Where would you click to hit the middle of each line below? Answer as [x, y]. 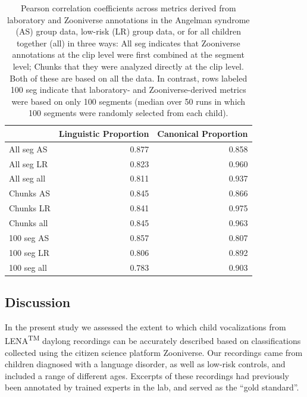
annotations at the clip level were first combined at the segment [128, 54]
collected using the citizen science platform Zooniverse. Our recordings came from [154, 352]
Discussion [38, 302]
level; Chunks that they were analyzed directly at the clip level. [128, 66]
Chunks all [29, 223]
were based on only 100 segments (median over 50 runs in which [129, 101]
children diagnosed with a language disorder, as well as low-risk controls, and [145, 364]
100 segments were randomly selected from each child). [129, 113]
